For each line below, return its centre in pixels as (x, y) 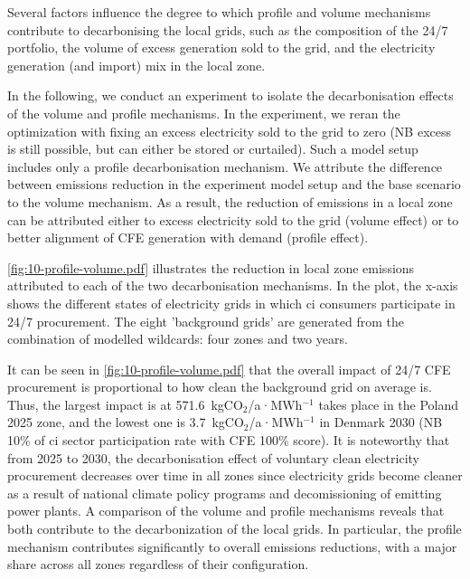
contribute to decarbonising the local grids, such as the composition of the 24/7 (228, 29)
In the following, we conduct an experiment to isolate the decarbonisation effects (230, 95)
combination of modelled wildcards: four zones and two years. (178, 339)
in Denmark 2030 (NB (381, 422)
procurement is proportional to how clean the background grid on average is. (220, 387)
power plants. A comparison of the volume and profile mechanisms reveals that (226, 511)
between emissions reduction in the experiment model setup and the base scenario (234, 184)
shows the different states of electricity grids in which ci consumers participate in (231, 303)
